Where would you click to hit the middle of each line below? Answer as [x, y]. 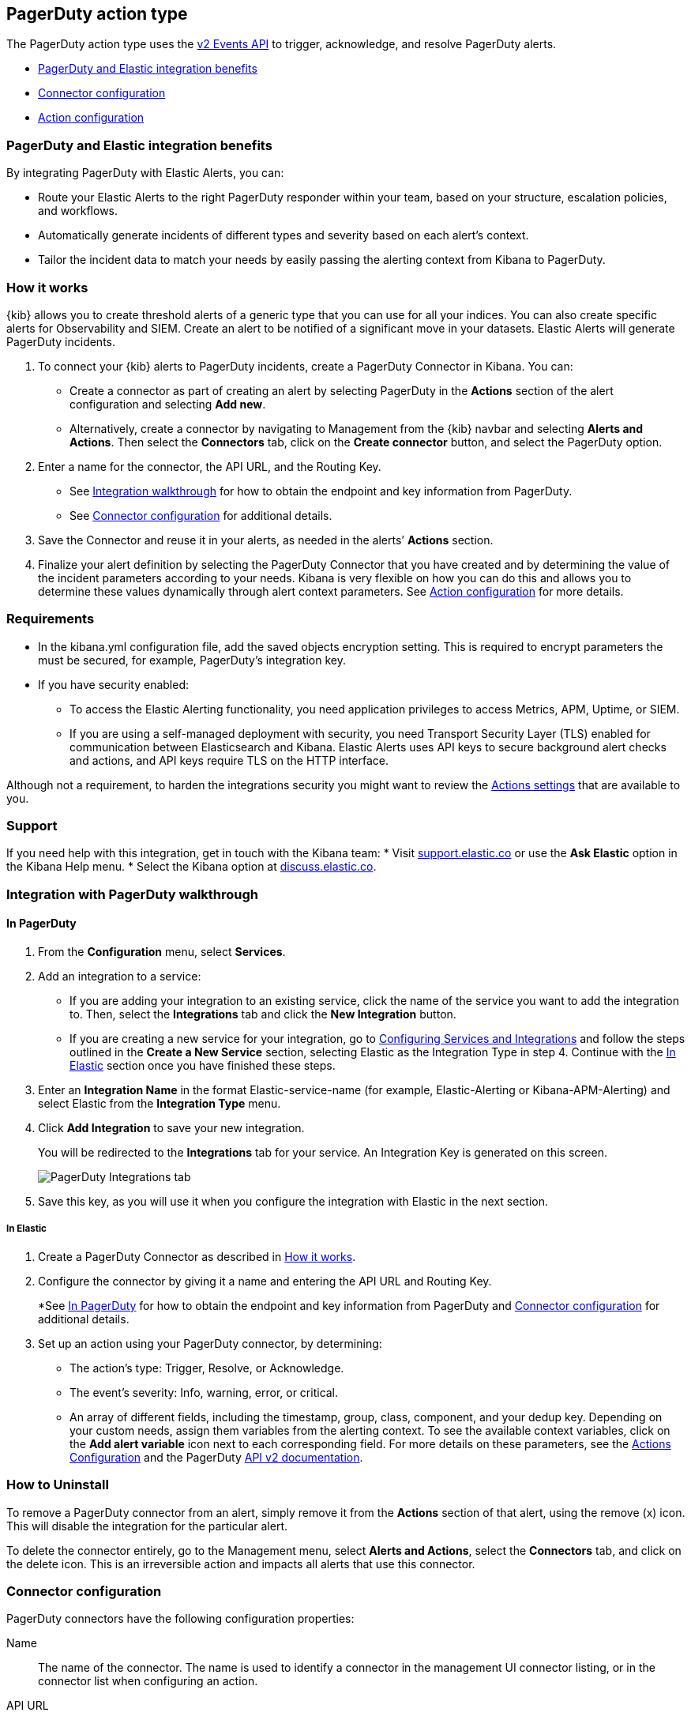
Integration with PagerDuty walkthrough [133, 894]
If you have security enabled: [114, 684]
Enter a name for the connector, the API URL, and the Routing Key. [210, 466]
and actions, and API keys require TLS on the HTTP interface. [229, 760]
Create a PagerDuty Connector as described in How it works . [197, 1256]
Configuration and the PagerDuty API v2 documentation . [216, 1457]
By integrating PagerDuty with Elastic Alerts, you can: [145, 173]
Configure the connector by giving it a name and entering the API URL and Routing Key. [265, 1281]
